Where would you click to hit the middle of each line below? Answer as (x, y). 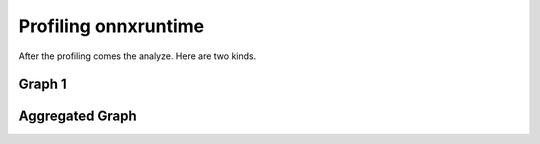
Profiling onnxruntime (111, 26)
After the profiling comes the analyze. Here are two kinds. (137, 56)
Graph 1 (42, 84)
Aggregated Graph (77, 116)
